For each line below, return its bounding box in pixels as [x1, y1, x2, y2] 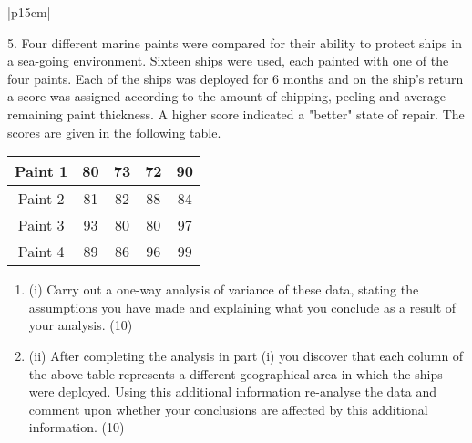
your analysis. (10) [28, 315, 133, 335]
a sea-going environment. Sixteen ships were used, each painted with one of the [7, 51, 449, 70]
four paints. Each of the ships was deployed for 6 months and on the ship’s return [7, 68, 464, 88]
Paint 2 [17, 188, 65, 210]
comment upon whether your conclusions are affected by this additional [28, 399, 428, 418]
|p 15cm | [7, 3, 51, 21]
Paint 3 [17, 214, 65, 236]
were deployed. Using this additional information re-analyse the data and [28, 382, 437, 401]
